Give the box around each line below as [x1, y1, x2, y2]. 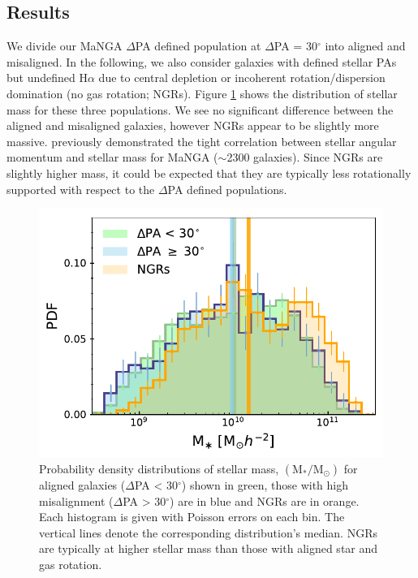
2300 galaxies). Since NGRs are [226, 149, 383, 166]
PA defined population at [135, 37, 261, 54]
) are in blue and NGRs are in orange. [170, 492, 360, 509]
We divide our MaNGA [6, 37, 123, 54]
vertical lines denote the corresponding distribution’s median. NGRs [39, 524, 377, 541]
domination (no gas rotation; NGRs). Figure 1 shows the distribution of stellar [6, 84, 398, 101]
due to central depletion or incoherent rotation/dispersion [98, 69, 386, 86]
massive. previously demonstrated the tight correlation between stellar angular [6, 132, 397, 149]
